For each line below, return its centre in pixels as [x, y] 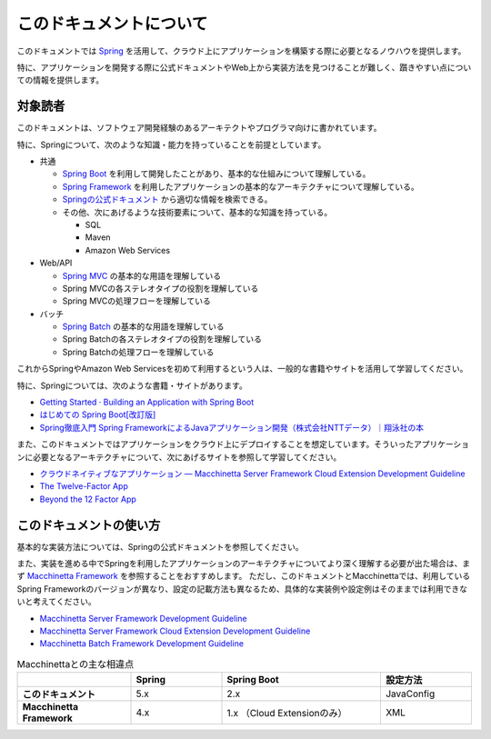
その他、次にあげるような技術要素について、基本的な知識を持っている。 [197, 212]
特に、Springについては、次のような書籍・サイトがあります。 [132, 385]
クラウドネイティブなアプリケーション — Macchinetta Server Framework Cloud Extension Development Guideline [252, 474]
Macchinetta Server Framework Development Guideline [143, 618]
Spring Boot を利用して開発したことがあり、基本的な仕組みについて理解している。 [216, 174]
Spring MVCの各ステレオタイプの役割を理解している [160, 288]
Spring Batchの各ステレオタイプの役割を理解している [162, 339]
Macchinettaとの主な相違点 [75, 664]
